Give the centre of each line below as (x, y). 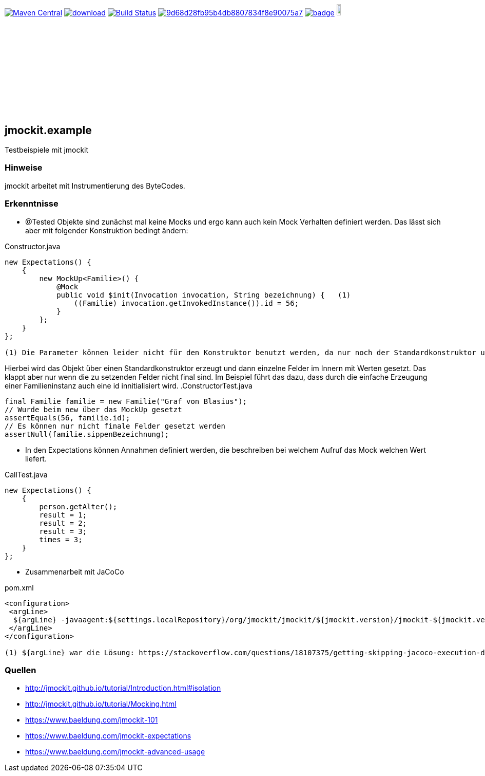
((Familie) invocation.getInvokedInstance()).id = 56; (186, 303)
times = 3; (61, 539)
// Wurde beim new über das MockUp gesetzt (93, 409)
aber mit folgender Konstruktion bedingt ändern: (107, 230)
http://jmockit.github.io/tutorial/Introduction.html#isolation (123, 688)
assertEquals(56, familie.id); (67, 418)
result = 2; (63, 523)
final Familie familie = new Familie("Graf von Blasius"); (126, 401)
